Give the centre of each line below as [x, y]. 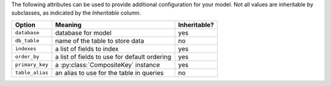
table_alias [32, 73]
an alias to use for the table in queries [109, 73]
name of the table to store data [100, 41]
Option [25, 24]
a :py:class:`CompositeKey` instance [108, 65]
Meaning [69, 24]
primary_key [32, 65]
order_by [27, 57]
